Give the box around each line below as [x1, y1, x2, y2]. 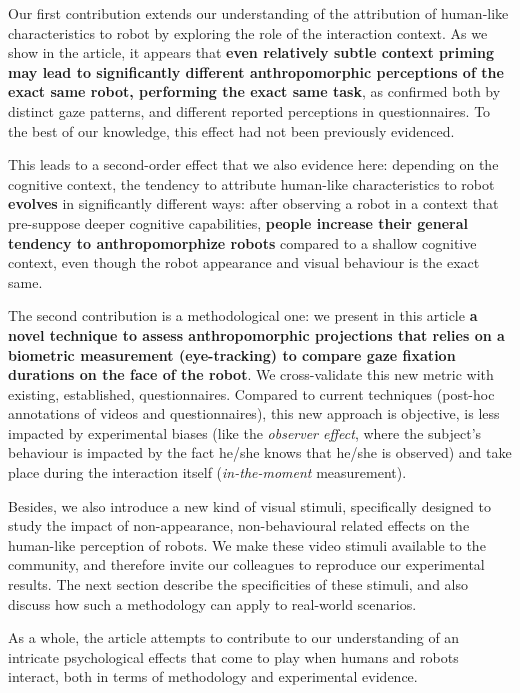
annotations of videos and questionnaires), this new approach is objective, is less [8, 403, 500, 424]
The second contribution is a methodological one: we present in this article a [8, 305, 478, 326]
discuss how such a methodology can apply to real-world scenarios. [8, 593, 417, 614]
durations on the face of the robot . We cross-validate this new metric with [8, 364, 494, 385]
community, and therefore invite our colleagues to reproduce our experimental [8, 554, 485, 575]
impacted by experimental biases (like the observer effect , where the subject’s [8, 422, 482, 443]
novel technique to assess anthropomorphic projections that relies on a [8, 324, 505, 345]
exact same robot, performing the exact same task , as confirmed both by [8, 81, 501, 102]
